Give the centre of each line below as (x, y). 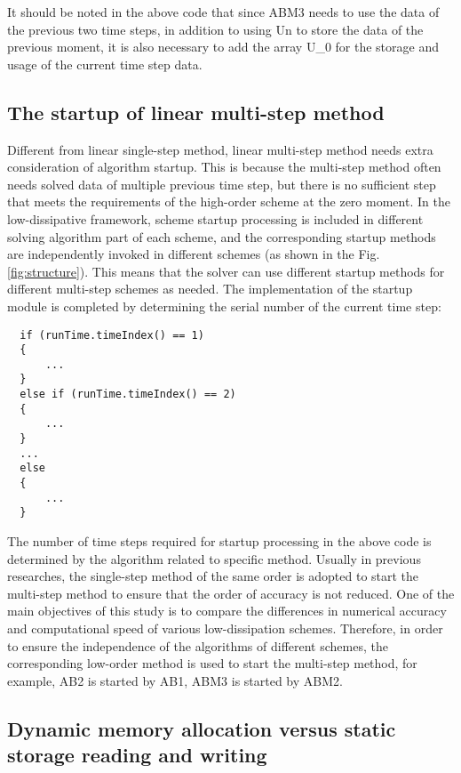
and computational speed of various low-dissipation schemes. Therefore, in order (225, 628)
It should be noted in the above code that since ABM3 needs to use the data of (223, 12)
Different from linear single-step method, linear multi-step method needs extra (220, 149)
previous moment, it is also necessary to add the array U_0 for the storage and (223, 47)
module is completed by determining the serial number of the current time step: (224, 306)
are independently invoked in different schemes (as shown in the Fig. (194, 254)
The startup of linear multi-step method (196, 112)
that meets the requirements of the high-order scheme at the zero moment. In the (229, 201)
